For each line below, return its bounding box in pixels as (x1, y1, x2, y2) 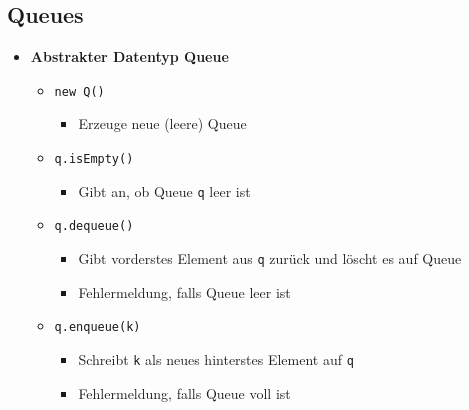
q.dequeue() (54, 219, 134, 234)
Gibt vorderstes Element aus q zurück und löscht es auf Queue (78, 248, 462, 269)
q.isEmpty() (54, 152, 134, 167)
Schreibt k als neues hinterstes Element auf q (78, 348, 354, 369)
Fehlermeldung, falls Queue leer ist (78, 281, 291, 302)
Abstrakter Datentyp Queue (30, 46, 229, 67)
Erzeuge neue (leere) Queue (78, 113, 247, 134)
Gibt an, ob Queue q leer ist (78, 180, 251, 201)
